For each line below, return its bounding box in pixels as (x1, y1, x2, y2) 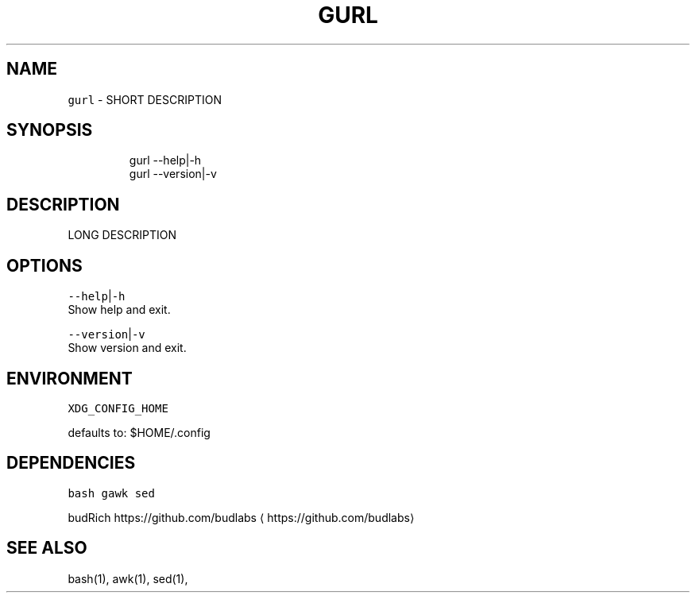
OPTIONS (6, 255, 83, 276)
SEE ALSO (6, 538, 87, 558)
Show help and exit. (68, 303, 171, 317)
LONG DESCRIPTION (68, 228, 177, 242)
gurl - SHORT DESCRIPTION (68, 92, 222, 106)
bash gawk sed (68, 486, 155, 500)
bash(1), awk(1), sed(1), (68, 571, 188, 585)
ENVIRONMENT (6, 368, 133, 388)
